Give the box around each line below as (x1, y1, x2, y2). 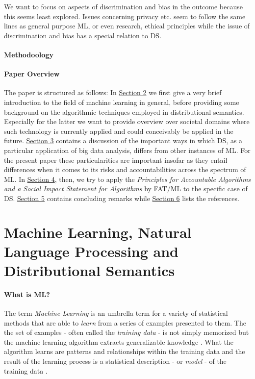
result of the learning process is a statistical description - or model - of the (4, 356, 227, 366)
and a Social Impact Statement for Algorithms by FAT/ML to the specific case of (4, 183, 248, 194)
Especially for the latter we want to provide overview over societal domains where (4, 116, 250, 126)
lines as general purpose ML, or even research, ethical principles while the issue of (4, 21, 250, 31)
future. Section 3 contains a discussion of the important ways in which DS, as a (4, 135, 243, 146)
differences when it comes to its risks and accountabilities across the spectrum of (4, 164, 246, 175)
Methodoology (4, 49, 53, 59)
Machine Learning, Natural (4, 222, 192, 242)
